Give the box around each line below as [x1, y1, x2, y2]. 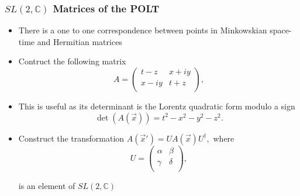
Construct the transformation [18, 132, 125, 144]
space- [270, 24, 292, 36]
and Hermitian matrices [37, 35, 122, 47]
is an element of [18, 179, 75, 191]
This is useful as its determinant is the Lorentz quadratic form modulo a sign [18, 100, 295, 112]
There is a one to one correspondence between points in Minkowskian [18, 24, 267, 36]
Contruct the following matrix [18, 55, 126, 67]
